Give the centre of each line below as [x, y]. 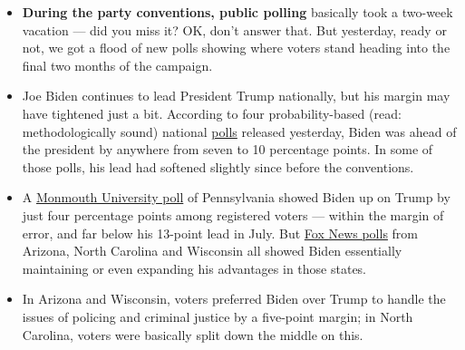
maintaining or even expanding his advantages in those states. [194, 268]
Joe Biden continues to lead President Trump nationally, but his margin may [236, 96]
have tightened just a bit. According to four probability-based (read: [212, 113]
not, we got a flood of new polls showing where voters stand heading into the [236, 48]
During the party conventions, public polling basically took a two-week [237, 12]
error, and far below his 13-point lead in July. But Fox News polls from [220, 233]
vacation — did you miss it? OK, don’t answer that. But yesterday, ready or [234, 29]
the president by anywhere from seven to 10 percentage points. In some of [228, 149]
